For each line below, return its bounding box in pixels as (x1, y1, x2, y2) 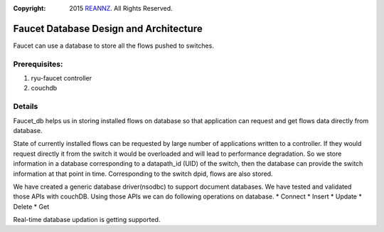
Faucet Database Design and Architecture (13, 22, 203, 35)
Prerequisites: (13, 59, 63, 69)
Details (13, 102, 38, 112)
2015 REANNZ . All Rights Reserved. (69, 4, 174, 12)
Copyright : (13, 4, 46, 12)
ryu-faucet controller (31, 74, 92, 83)
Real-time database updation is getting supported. (13, 216, 161, 224)
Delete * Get (13, 202, 50, 211)
